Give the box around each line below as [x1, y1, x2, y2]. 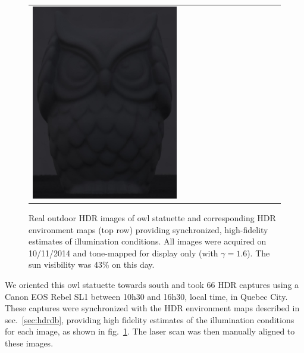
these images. [5, 337, 54, 349]
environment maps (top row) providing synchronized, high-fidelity [29, 223, 268, 236]
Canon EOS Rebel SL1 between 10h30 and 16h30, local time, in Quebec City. [5, 290, 288, 302]
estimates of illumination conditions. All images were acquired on [29, 235, 267, 247]
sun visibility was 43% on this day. [29, 258, 155, 271]
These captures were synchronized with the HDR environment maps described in [5, 302, 300, 314]
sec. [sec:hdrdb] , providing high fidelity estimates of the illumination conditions [5, 313, 294, 326]
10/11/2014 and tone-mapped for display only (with [29, 246, 218, 259]
